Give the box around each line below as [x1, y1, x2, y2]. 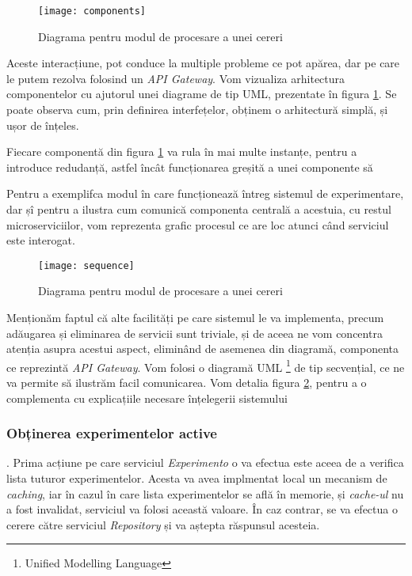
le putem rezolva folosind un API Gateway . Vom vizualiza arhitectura [6, 70, 345, 86]
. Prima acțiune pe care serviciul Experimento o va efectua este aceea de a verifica [6, 454, 404, 471]
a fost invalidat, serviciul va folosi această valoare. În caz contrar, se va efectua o [6, 501, 398, 517]
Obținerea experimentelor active [6, 423, 217, 443]
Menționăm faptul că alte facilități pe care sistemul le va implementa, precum [6, 309, 384, 326]
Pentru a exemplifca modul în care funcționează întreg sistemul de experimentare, [6, 185, 404, 202]
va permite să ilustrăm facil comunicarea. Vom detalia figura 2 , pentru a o [6, 374, 367, 391]
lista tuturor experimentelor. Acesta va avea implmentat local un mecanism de [6, 470, 387, 487]
